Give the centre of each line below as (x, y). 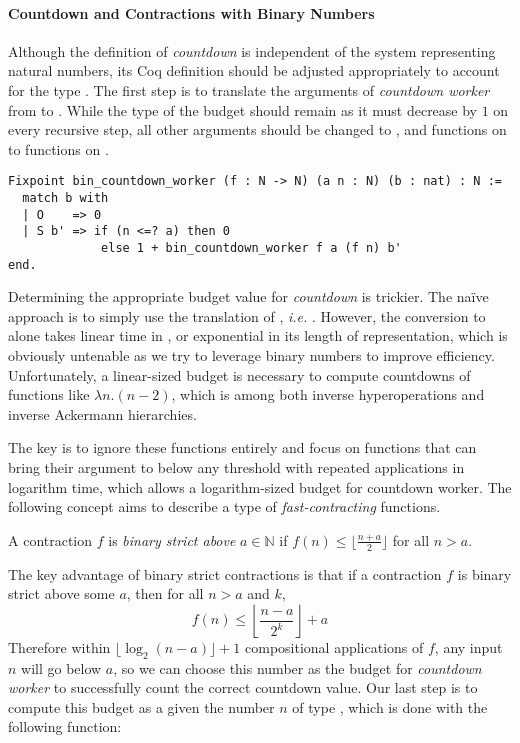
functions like (49, 394)
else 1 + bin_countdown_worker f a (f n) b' (251, 247)
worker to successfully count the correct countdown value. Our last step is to (243, 687)
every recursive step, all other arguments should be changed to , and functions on (257, 129)
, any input (468, 646)
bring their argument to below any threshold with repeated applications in (236, 467)
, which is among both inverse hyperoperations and (328, 394)
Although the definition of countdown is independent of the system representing (252, 50)
